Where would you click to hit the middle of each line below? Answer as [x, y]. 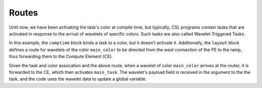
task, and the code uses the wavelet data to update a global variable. [78, 79]
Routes [24, 13]
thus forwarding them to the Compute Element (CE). [61, 56]
